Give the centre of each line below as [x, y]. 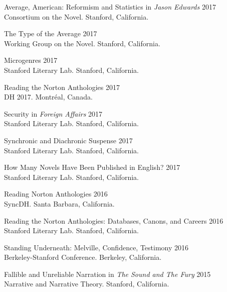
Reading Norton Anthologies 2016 [56, 194]
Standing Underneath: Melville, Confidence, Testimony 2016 [96, 247]
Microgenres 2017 [31, 60]
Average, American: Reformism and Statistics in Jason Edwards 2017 [110, 7]
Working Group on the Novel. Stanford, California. [82, 43]
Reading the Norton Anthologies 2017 [62, 87]
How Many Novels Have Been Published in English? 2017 [92, 167]
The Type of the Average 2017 [51, 33]
